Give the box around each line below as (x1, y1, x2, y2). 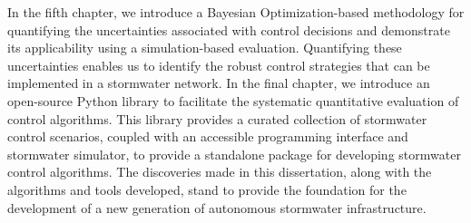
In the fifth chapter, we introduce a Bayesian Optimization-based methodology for (7, 3, 465, 21)
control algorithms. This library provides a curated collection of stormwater (7, 109, 427, 128)
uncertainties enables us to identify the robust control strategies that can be (7, 55, 430, 74)
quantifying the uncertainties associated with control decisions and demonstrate (7, 20, 450, 39)
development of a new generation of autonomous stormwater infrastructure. (7, 198, 427, 217)
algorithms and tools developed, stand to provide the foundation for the (7, 179, 407, 199)
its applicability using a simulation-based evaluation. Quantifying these (7, 38, 402, 57)
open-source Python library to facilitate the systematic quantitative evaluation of (7, 91, 459, 110)
